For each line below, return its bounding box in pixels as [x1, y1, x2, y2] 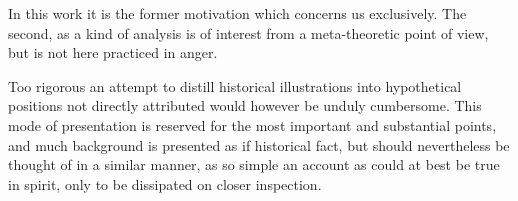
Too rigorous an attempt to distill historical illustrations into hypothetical [8, 75, 462, 96]
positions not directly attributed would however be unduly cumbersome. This [8, 95, 482, 116]
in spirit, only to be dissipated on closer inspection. [8, 173, 322, 194]
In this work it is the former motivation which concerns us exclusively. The [8, 3, 467, 23]
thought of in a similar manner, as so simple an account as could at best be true [8, 154, 500, 175]
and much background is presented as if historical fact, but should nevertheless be [8, 134, 510, 155]
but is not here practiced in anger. [8, 42, 218, 63]
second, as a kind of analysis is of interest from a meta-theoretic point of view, [8, 22, 489, 43]
